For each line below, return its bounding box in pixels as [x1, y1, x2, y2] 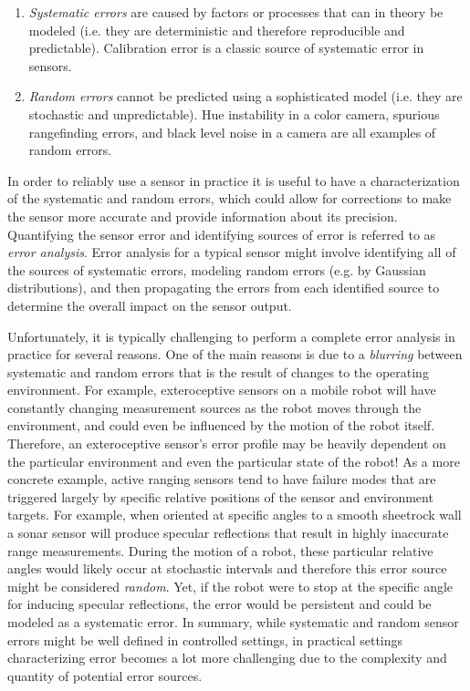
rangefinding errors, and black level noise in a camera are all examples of [28, 122, 436, 141]
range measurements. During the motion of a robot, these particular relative [7, 541, 433, 560]
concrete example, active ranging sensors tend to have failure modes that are [7, 469, 436, 489]
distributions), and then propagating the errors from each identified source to [7, 278, 440, 297]
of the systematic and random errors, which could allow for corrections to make [7, 189, 452, 208]
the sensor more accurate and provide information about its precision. [7, 206, 398, 225]
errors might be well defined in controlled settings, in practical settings [7, 630, 403, 649]
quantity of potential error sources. [7, 665, 203, 685]
